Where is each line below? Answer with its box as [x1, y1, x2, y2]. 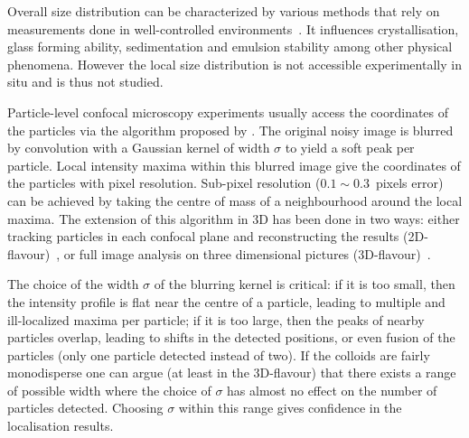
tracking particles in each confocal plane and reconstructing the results [7, 227, 399, 246]
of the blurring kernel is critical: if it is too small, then [154, 275, 455, 294]
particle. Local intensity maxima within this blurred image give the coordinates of [7, 155, 461, 174]
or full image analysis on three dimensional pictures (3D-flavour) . [63, 244, 431, 263]
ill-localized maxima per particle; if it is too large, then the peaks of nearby [7, 310, 425, 329]
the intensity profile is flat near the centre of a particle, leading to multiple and [7, 292, 446, 311]
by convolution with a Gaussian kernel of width [7, 138, 270, 157]
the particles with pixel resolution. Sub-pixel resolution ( [7, 173, 321, 192]
